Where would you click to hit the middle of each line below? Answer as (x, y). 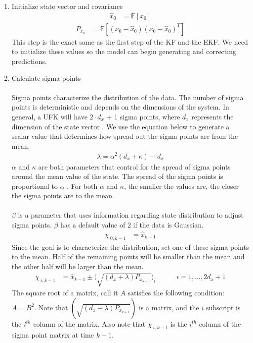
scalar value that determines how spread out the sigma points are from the (125, 136)
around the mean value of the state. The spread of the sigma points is (117, 176)
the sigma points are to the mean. (63, 196)
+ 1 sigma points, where (143, 117)
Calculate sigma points (46, 78)
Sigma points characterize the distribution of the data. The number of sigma (127, 97)
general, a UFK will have (49, 117)
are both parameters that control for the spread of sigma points (134, 166)
